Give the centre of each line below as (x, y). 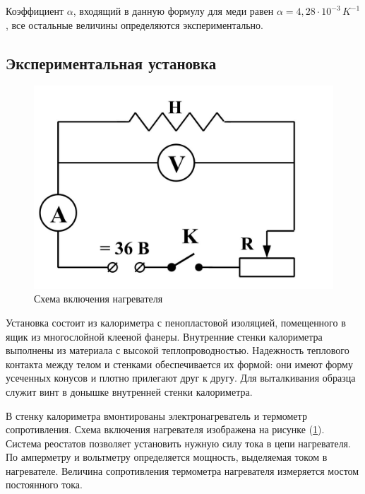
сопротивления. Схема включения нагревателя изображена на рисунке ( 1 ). (165, 429)
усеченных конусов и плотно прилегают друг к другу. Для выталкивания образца (181, 378)
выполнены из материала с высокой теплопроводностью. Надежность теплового (178, 350)
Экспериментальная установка (111, 63)
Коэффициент (35, 11)
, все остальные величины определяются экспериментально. (134, 24)
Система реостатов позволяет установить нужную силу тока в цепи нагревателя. (178, 443)
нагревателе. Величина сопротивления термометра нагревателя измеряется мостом (182, 470)
